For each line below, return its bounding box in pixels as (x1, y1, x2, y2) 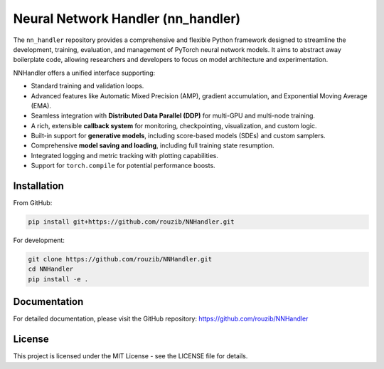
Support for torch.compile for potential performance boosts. (31, 161, 216, 170)
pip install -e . (28, 275, 89, 283)
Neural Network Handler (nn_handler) (13, 11, 241, 26)
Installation (13, 180, 64, 192)
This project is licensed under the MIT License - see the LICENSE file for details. (13, 352, 248, 360)
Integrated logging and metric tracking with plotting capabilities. (31, 151, 218, 160)
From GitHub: (13, 199, 53, 207)
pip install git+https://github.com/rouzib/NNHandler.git (28, 218, 235, 226)
